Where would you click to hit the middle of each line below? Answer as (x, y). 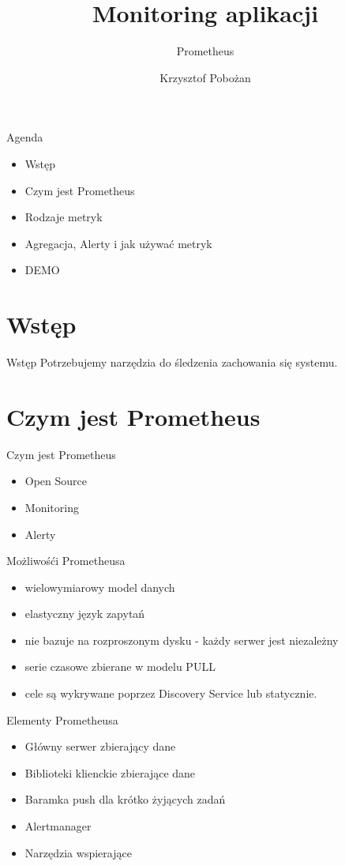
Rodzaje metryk (64, 217)
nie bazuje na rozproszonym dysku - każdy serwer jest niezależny (182, 640)
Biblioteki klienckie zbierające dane (110, 772)
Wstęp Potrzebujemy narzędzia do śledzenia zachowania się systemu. (172, 362)
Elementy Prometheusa (62, 719)
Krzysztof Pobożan (205, 77)
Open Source (56, 481)
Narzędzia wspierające (78, 852)
